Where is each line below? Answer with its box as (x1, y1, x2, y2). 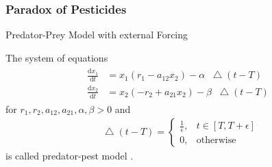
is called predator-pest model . (5, 149, 134, 163)
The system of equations (5, 50, 108, 64)
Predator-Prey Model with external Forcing (5, 27, 188, 42)
